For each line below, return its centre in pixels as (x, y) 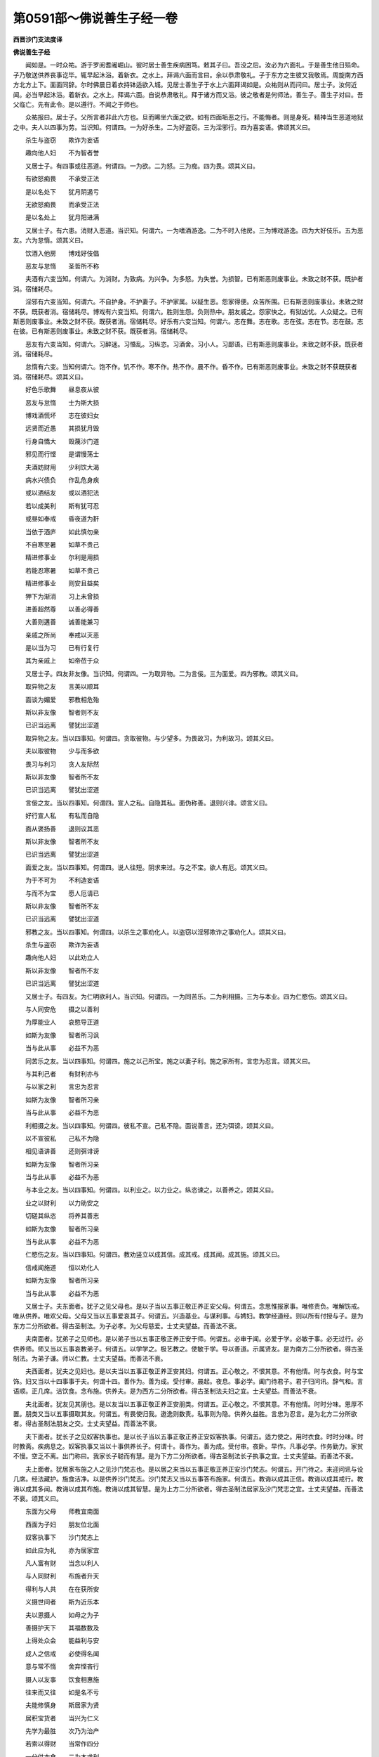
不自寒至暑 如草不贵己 (62, 544)
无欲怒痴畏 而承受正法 (62, 205)
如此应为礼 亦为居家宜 (62, 1550)
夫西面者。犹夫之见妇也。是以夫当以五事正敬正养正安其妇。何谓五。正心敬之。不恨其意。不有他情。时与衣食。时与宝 (194, 1371)
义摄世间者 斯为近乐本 (62, 1602)
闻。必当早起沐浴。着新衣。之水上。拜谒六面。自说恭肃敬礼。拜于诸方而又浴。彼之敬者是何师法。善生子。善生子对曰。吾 (188, 94)
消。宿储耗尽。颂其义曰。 (50, 377)
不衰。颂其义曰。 (38, 1499)
